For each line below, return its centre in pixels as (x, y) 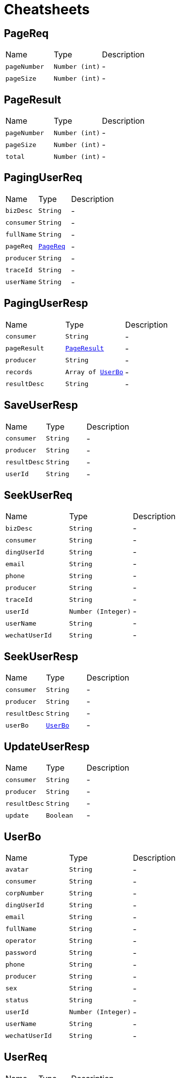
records (19, 372)
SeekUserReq (38, 495)
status (17, 1000)
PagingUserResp (46, 303)
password (21, 953)
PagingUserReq (43, 178)
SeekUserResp (41, 656)
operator (21, 941)
